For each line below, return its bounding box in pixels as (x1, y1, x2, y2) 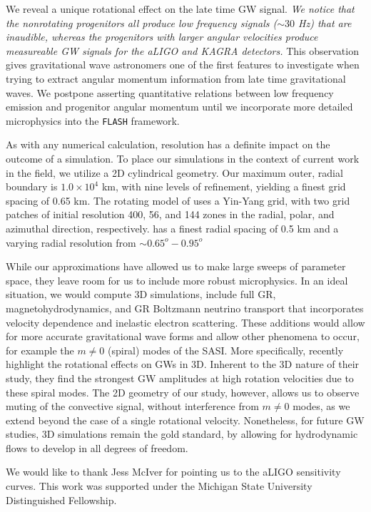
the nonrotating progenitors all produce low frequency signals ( (6, 15, 278, 30)
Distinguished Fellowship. (6, 492, 117, 507)
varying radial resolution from (6, 235, 136, 250)
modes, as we (293, 399, 350, 414)
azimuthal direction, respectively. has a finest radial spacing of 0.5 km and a (6, 220, 339, 235)
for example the (6, 342, 74, 357)
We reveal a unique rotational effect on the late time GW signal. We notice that (6, 1, 355, 16)
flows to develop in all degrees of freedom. (6, 440, 188, 455)
